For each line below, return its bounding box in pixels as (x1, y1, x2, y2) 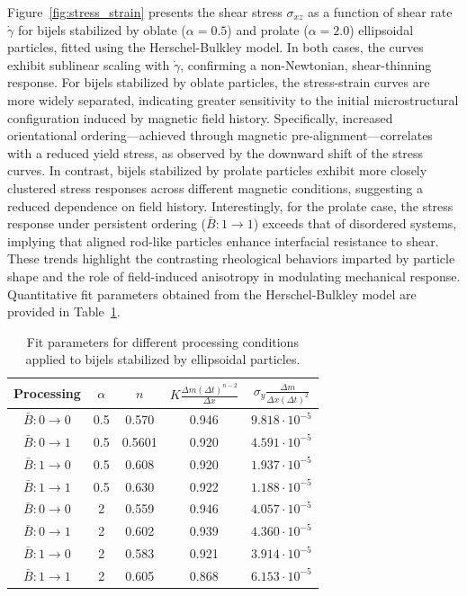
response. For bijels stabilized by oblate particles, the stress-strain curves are (7, 73, 430, 92)
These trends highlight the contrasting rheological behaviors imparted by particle (7, 249, 455, 268)
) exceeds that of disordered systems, (253, 214, 457, 233)
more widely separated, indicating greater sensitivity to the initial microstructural (7, 90, 459, 109)
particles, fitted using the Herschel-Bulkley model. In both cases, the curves (7, 38, 424, 57)
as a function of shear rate (307, 3, 453, 21)
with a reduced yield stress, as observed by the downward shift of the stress (7, 143, 424, 162)
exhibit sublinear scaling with (7, 55, 170, 74)
